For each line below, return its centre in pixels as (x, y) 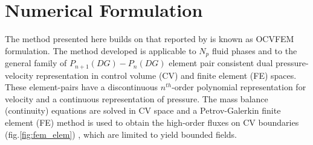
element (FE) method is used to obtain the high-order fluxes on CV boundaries (152, 122)
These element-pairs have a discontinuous (82, 87)
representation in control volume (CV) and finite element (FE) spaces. (166, 75)
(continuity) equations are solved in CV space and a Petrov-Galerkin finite (143, 110)
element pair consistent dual (221, 63)
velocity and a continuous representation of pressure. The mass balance (137, 98)
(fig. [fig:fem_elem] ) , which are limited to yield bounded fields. (121, 134)
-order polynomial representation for (239, 87)
